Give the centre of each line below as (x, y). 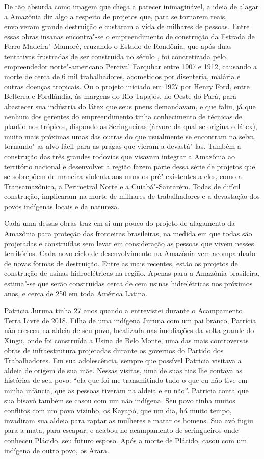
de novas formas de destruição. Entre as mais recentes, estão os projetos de (121, 263)
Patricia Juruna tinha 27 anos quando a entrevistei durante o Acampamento (123, 310)
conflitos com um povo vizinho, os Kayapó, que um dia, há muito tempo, (118, 410)
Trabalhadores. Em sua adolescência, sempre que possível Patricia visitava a (123, 360)
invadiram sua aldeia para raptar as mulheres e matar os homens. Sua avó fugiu (129, 420)
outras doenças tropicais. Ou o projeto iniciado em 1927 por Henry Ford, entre (127, 86)
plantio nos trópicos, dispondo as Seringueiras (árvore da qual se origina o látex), (131, 126)
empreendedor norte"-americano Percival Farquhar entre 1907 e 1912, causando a (131, 66)
